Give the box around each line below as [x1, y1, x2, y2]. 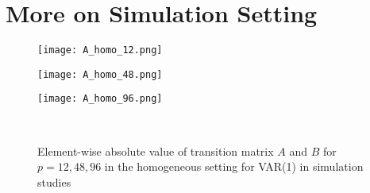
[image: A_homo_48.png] [37, 68, 163, 80]
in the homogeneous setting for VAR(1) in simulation [104, 158, 364, 175]
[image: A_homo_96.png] [37, 93, 163, 105]
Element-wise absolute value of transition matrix [37, 142, 274, 159]
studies [37, 173, 71, 190]
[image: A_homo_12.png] [37, 44, 163, 56]
